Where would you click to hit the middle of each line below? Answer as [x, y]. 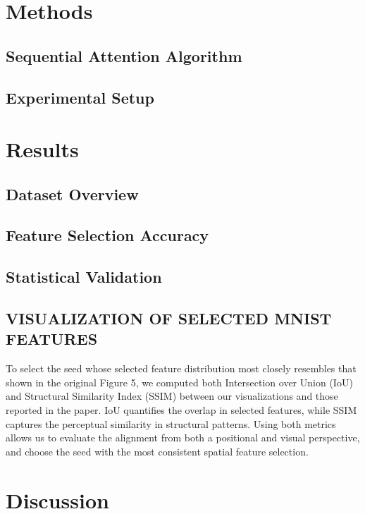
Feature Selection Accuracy [107, 235]
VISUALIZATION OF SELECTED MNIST [169, 318]
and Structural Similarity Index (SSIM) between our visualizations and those [172, 396]
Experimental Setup [80, 97]
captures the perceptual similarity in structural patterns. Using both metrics [171, 423]
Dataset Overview [72, 194]
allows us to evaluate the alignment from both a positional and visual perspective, [183, 437]
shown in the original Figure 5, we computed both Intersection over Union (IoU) [179, 382]
